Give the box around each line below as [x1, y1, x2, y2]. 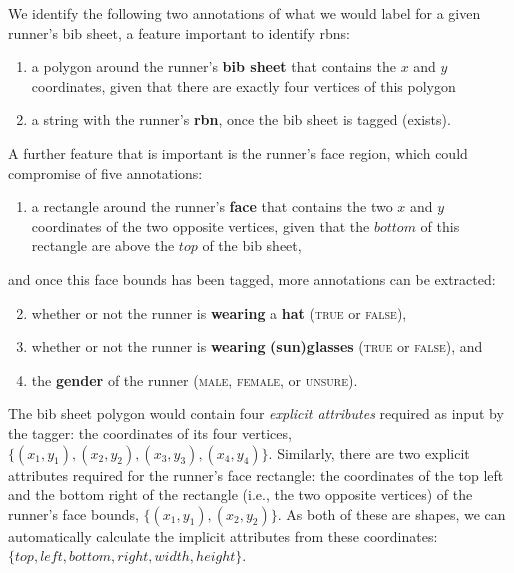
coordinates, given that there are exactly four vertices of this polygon [31, 75, 456, 96]
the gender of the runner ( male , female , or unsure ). [31, 369, 358, 390]
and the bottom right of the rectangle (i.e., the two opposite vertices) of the [8, 484, 473, 505]
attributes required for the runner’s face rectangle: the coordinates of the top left [8, 464, 504, 485]
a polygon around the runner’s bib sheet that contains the [31, 56, 396, 77]
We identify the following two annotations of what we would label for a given [8, 3, 481, 23]
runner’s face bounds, [8, 503, 139, 524]
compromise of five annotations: [8, 162, 203, 183]
